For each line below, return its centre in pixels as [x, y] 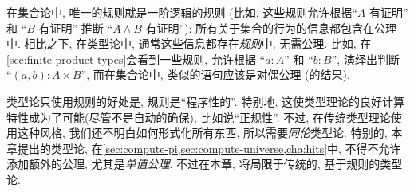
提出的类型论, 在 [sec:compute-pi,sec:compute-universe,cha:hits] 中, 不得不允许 [209, 148]
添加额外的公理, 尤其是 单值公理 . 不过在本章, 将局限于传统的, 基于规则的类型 [205, 164]
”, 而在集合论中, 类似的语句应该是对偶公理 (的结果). [215, 74]
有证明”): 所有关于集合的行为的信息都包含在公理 [271, 27]
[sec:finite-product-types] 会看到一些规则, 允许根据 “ [136, 59]
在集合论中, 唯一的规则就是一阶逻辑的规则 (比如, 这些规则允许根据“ [182, 12]
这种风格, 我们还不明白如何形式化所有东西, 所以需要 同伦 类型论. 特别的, [202, 133]
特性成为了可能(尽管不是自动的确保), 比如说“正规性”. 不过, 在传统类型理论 [199, 117]
